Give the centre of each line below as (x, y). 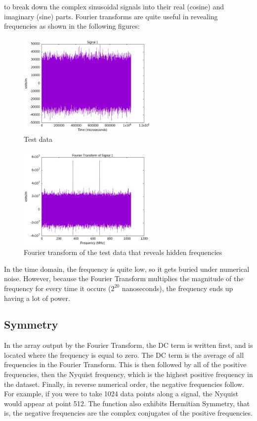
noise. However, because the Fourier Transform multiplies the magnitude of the (124, 278)
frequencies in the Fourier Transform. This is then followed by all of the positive (125, 364)
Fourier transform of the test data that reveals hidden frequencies (123, 252)
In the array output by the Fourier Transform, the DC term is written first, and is (128, 345)
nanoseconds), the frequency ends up (177, 288)
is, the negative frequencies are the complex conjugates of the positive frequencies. (128, 413)
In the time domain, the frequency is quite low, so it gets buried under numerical (127, 269)
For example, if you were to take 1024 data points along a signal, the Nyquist (121, 394)
